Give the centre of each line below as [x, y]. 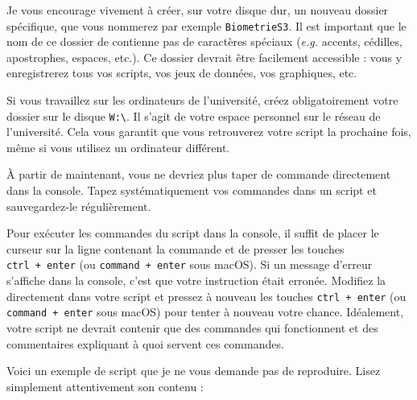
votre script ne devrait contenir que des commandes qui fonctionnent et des [192, 328]
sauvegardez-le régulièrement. [79, 206]
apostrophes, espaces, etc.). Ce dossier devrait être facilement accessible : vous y [204, 57]
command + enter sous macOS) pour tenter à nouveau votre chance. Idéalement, [205, 312]
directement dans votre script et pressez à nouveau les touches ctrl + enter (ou [206, 296]
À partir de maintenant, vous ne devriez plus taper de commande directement [199, 174]
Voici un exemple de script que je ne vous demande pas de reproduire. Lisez [194, 371]
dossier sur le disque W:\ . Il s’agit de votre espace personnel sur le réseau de [194, 115]
